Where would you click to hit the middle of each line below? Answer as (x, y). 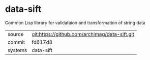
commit (16, 42)
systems (17, 50)
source (15, 34)
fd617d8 (42, 42)
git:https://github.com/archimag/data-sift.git (83, 34)
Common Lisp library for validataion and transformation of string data (75, 23)
